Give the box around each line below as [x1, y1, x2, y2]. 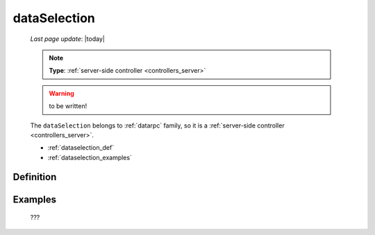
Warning [49, 89, 74, 97]
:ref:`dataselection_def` [47, 143, 115, 152]
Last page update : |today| [30, 35, 106, 43]
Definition [12, 171, 57, 183]
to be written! [49, 102, 87, 110]
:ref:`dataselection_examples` [47, 153, 132, 162]
